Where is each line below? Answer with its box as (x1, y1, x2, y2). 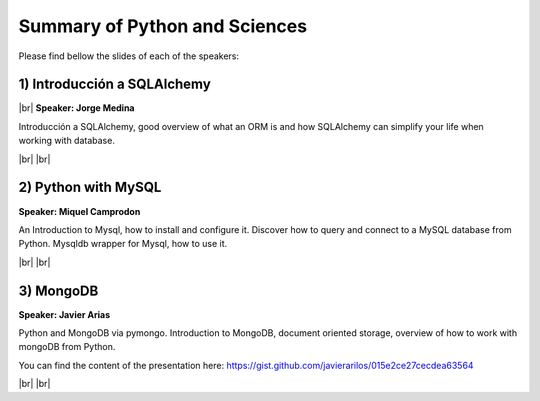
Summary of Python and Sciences (18, 15, 308, 37)
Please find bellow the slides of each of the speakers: (18, 50, 240, 62)
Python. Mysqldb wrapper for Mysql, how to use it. (18, 238, 228, 250)
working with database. (18, 135, 115, 147)
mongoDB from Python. (18, 341, 116, 353)
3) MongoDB (18, 282, 99, 299)
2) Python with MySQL (18, 179, 162, 196)
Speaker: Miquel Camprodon (18, 205, 141, 217)
